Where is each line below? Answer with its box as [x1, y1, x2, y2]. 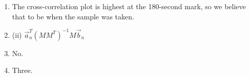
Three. [12, 65, 33, 75]
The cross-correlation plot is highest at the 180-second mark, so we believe [12, 1, 246, 11]
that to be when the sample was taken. [12, 11, 134, 21]
